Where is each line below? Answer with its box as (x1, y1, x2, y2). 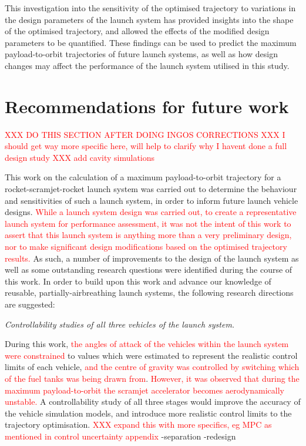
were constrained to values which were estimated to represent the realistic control (5, 349, 298, 361)
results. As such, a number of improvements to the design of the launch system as (5, 252, 299, 264)
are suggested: (5, 298, 55, 310)
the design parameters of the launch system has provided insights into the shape (5, 13, 294, 25)
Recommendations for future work (5, 94, 289, 118)
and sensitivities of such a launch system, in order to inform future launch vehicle (5, 194, 298, 206)
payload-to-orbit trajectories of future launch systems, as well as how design (5, 48, 278, 60)
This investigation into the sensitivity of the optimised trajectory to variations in (5, 2, 296, 14)
